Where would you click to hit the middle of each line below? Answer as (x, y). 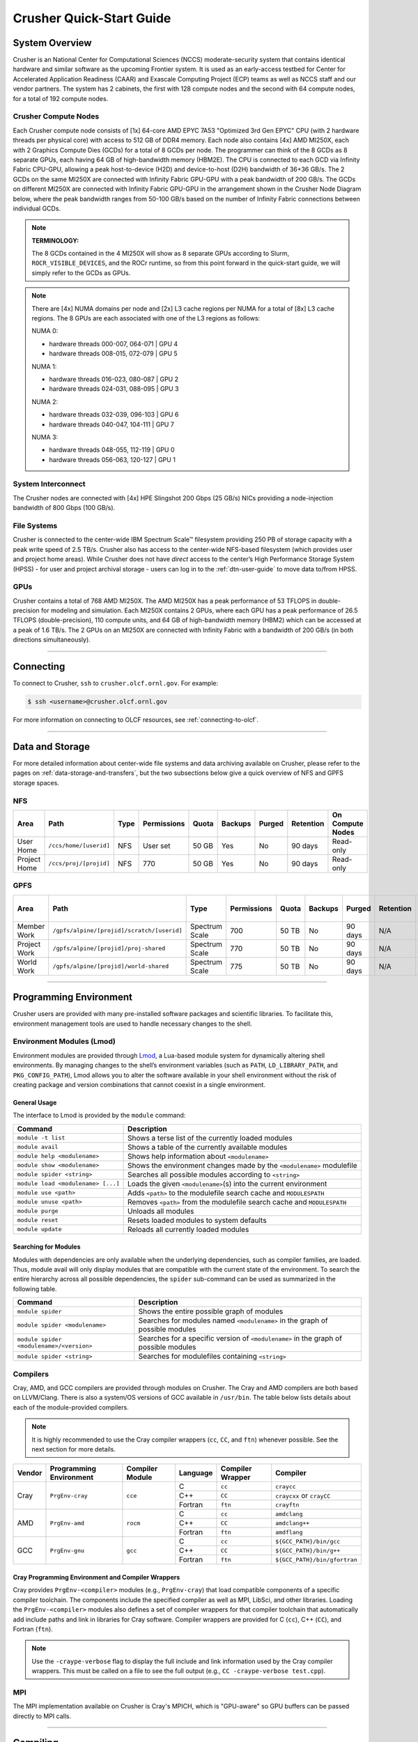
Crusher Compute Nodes (56, 116)
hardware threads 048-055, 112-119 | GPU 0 (112, 450)
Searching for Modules (47, 1247)
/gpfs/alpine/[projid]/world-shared (111, 966)
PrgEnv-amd (67, 1523)
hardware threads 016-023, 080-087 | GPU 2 (114, 379)
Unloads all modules (161, 1211)
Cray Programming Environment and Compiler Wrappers (96, 1577)
